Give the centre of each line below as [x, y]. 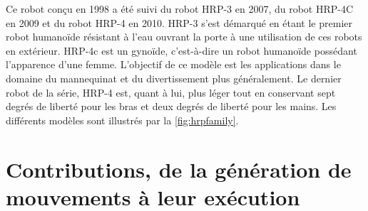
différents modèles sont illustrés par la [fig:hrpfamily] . [122, 120]
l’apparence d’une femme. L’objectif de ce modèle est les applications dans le [173, 64]
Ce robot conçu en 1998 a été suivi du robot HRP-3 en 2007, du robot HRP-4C [180, 9]
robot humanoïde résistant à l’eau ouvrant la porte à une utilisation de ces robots [184, 37]
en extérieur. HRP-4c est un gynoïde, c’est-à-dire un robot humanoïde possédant [182, 50]
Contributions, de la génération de [179, 169]
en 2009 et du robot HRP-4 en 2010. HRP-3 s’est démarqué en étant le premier [179, 22]
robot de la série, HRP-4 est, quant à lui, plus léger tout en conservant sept [171, 92]
